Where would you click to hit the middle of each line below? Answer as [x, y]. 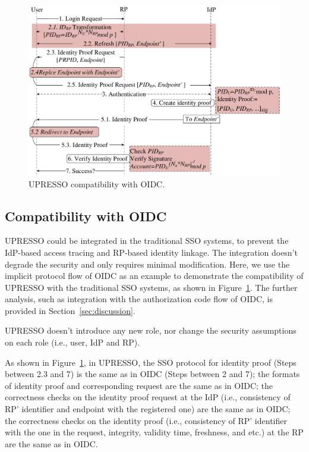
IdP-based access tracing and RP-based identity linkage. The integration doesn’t [151, 252]
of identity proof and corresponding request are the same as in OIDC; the [139, 385]
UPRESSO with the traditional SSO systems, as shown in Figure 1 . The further [151, 287]
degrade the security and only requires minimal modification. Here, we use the [147, 264]
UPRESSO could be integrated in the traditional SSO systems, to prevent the [147, 241]
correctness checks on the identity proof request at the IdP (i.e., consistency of [148, 397]
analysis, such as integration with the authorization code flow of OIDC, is [139, 299]
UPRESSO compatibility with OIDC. [97, 183]
